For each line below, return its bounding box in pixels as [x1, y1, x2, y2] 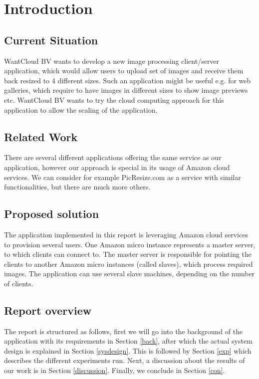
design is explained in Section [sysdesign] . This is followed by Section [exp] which [4, 345, 252, 356]
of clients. [4, 278, 33, 288]
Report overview [4, 302, 92, 318]
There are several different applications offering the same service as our [4, 152, 222, 163]
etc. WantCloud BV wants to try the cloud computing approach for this [4, 94, 224, 105]
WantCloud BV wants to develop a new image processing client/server [4, 55, 220, 66]
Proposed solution [4, 206, 99, 221]
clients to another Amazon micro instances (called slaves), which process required [4, 258, 253, 269]
